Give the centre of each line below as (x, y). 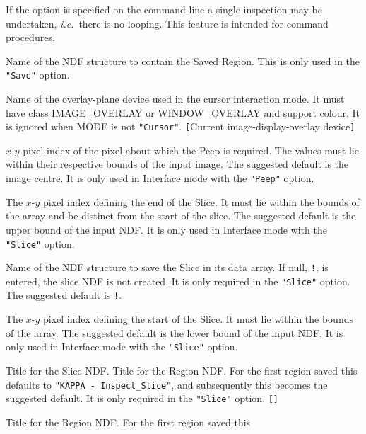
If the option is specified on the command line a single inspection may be (164, 9)
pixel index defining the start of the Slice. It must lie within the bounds (198, 319)
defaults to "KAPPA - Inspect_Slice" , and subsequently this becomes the (167, 384)
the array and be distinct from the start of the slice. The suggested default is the (181, 216)
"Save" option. (38, 75)
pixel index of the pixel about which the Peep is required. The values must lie (191, 150)
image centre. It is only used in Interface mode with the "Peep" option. (160, 178)
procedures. (30, 37)
